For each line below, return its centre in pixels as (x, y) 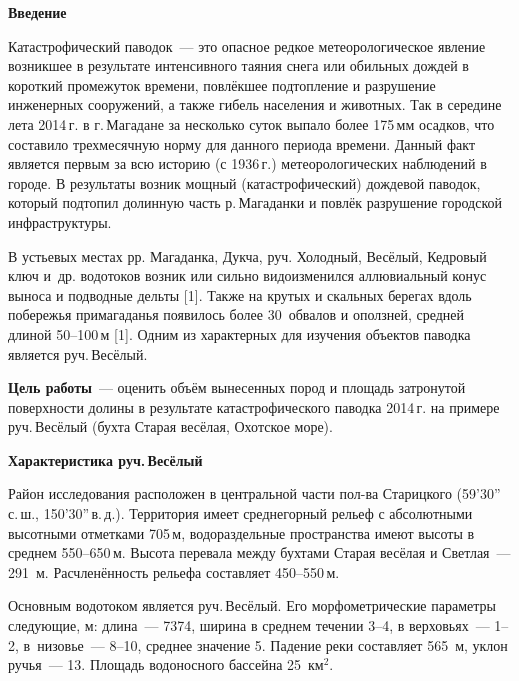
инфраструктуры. (60, 221)
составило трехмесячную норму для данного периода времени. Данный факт (242, 143)
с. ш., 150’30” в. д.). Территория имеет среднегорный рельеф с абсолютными (240, 513)
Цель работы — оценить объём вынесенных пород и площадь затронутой (237, 387)
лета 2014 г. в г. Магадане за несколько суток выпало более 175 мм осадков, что (251, 123)
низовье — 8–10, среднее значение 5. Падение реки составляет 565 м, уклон (272, 644)
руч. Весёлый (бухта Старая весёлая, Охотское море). (170, 426)
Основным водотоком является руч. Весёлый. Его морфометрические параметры (252, 605)
